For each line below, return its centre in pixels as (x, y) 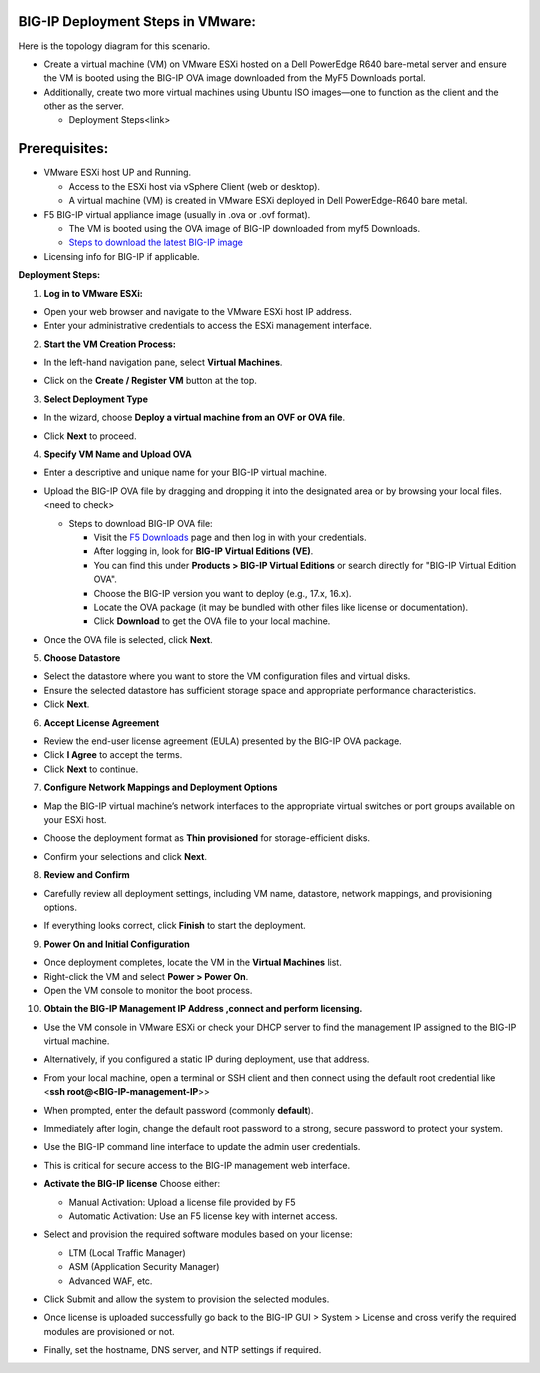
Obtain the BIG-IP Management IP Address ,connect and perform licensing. (203, 1009)
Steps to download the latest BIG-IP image (156, 242)
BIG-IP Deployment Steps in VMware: (137, 21)
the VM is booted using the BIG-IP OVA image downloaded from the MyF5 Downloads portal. (234, 78)
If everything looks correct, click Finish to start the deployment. (175, 926)
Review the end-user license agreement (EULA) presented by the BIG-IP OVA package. (222, 741)
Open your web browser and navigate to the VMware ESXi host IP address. (197, 311)
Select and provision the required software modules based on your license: (198, 1234)
